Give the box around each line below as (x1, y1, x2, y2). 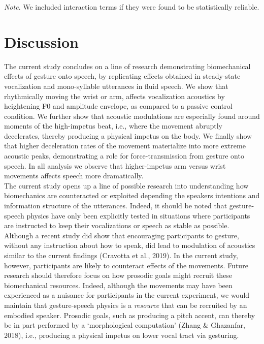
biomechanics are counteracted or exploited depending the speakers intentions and (4, 190, 260, 201)
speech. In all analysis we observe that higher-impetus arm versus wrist (4, 160, 226, 171)
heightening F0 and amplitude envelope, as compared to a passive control (4, 101, 233, 111)
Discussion (4, 31, 79, 52)
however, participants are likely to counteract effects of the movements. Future (4, 260, 248, 270)
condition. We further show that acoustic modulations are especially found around (4, 110, 260, 121)
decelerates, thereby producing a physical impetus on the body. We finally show (4, 130, 252, 141)
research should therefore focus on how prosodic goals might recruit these (4, 270, 233, 280)
